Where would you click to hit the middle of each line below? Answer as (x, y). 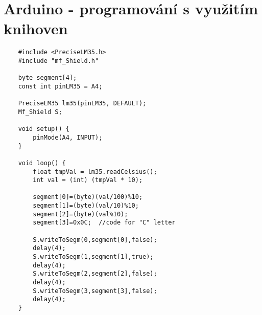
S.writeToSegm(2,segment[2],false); (95, 274)
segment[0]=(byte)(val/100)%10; (88, 197)
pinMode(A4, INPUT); (68, 137)
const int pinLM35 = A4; (60, 86)
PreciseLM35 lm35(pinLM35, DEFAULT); (82, 104)
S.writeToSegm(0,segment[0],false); (95, 240)
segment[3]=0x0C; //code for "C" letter (104, 223)
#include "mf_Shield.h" (58, 61)
